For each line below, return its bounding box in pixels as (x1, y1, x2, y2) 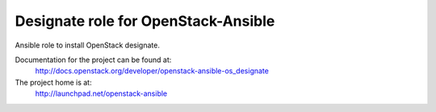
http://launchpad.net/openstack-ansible (35, 89, 168, 98)
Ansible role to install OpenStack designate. (15, 40, 161, 50)
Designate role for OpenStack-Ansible (15, 12, 275, 30)
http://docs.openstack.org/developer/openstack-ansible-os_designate (35, 66, 270, 76)
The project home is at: (15, 77, 92, 87)
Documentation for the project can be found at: (15, 55, 172, 64)
